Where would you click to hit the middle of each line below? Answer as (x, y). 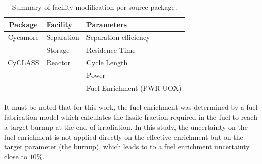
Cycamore (23, 37)
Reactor (58, 63)
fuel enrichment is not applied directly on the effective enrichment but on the (124, 136)
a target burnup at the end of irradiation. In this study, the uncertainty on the (126, 127)
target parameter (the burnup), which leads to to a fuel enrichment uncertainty (127, 147)
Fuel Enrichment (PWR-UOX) (134, 87)
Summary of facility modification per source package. (94, 7)
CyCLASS (24, 63)
